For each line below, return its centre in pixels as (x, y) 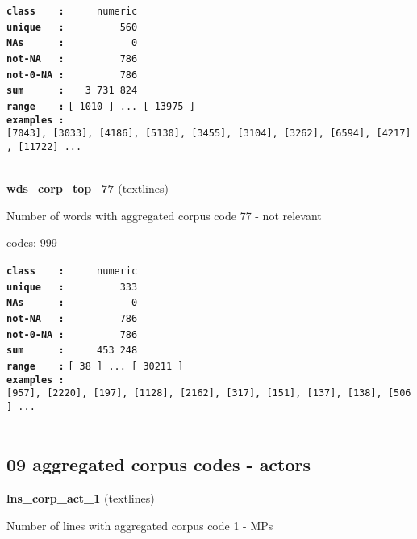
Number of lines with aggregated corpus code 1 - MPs (140, 525)
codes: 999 (32, 242)
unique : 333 (72, 287)
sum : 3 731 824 (72, 91)
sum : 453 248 (72, 351)
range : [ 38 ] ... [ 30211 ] (95, 366)
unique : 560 (72, 27)
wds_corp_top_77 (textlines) (88, 188)
